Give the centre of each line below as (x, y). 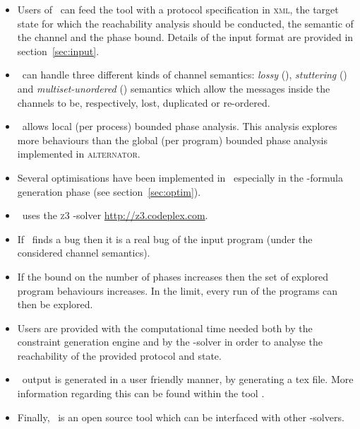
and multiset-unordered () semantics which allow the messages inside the (174, 88)
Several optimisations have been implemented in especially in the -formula (180, 177)
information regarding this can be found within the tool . (141, 393)
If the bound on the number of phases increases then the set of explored (173, 276)
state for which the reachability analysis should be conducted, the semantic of (185, 23)
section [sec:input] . (58, 51)
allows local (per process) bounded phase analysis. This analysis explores (180, 126)
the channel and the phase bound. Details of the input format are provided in (185, 37)
